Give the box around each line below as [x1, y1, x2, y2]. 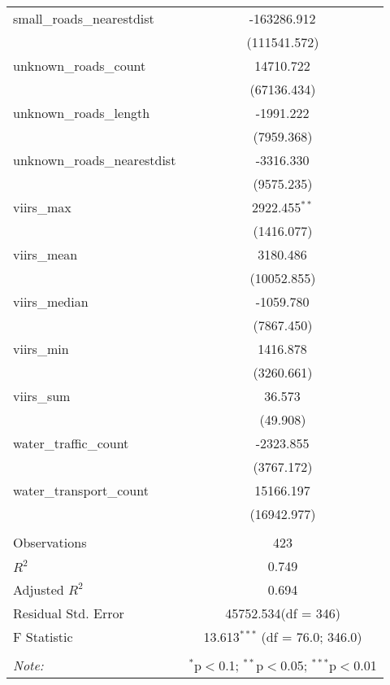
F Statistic [13, 627, 73, 646]
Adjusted [13, 580, 64, 599]
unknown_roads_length [13, 103, 150, 122]
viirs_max [13, 198, 71, 216]
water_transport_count [13, 481, 149, 500]
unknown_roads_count [13, 56, 146, 75]
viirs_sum [13, 386, 71, 405]
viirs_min [13, 339, 69, 358]
